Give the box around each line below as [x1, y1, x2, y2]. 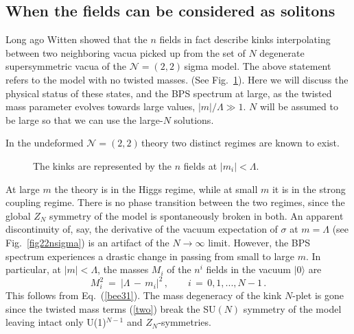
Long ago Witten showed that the [5, 32, 147, 47]
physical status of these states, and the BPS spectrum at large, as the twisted [5, 86, 332, 100]
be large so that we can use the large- [5, 112, 163, 127]
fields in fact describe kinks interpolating [159, 32, 331, 47]
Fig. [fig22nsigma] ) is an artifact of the [5, 235, 169, 249]
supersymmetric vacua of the [5, 59, 126, 73]
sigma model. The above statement [184, 59, 331, 73]
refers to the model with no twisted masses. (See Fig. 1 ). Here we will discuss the [5, 72, 349, 86]
